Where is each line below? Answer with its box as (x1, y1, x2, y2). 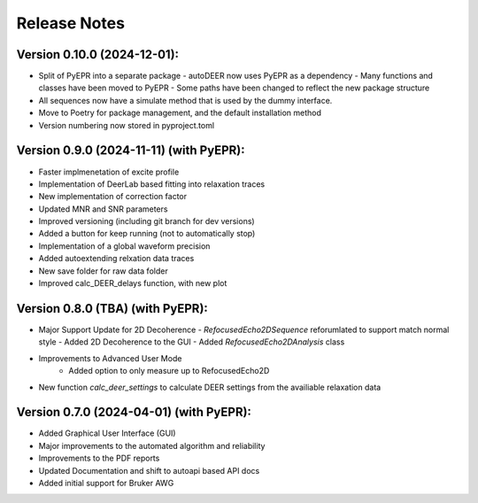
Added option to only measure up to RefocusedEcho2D (68, 366, 270, 376)
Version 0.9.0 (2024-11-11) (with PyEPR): (16, 143, 245, 159)
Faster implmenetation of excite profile (38, 166, 180, 177)
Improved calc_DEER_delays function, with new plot (38, 278, 227, 289)
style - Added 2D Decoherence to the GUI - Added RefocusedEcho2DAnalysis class (38, 337, 345, 347)
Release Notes (16, 13, 126, 33)
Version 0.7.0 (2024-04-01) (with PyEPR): (16, 405, 252, 420)
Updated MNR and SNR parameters (38, 204, 168, 214)
